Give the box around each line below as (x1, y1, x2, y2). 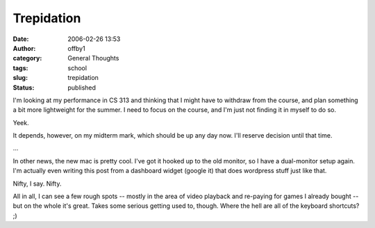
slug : (12, 74, 28, 82)
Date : (12, 35, 29, 43)
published (67, 83, 97, 92)
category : (12, 54, 42, 63)
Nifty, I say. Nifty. (12, 179, 62, 188)
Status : (12, 83, 35, 92)
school (67, 63, 87, 72)
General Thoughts (67, 54, 119, 63)
